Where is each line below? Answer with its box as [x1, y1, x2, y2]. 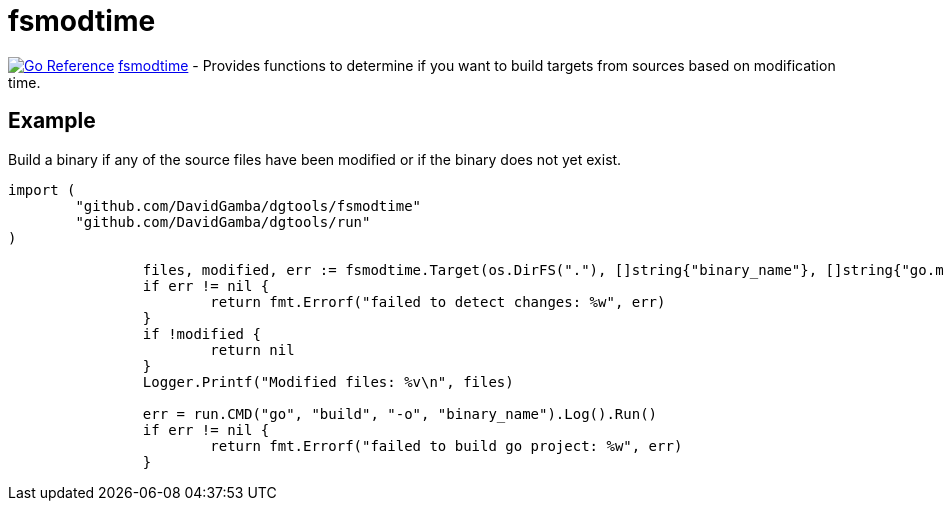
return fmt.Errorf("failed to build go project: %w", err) [210, 437, 683, 454]
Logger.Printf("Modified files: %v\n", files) [142, 373, 514, 390]
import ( [8, 181, 76, 198]
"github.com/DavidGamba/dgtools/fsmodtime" [75, 197, 422, 214]
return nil [210, 341, 295, 358]
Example [8, 108, 96, 134]
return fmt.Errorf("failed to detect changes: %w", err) [210, 293, 666, 310]
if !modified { [142, 325, 261, 342]
